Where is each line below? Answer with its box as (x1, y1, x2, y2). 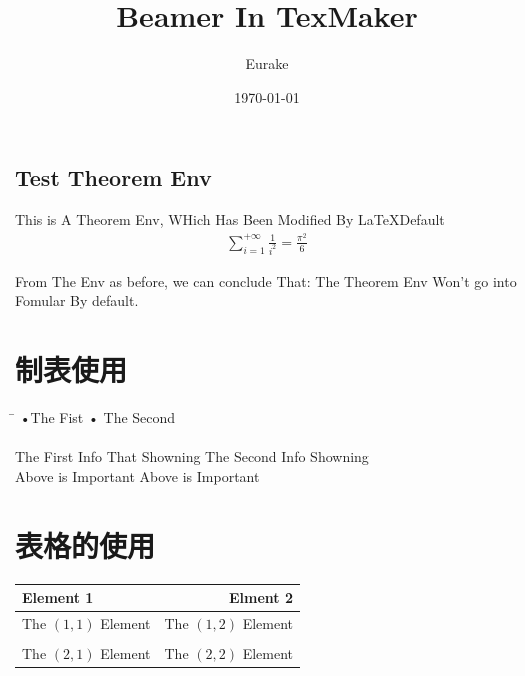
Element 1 (22, 587, 94, 607)
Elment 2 (229, 587, 294, 607)
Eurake (245, 53, 289, 74)
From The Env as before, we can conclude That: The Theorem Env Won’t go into (15, 270, 517, 291)
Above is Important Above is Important (15, 465, 260, 486)
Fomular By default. (15, 290, 139, 311)
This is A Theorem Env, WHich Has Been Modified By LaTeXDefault (15, 209, 445, 230)
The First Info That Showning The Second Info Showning (15, 446, 369, 467)
